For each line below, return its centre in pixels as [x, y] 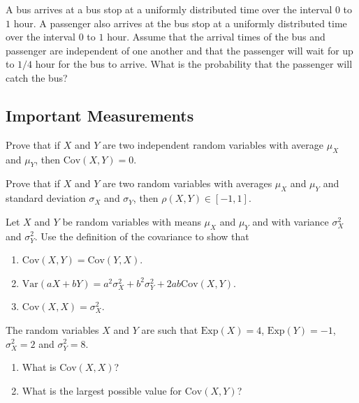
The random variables [52, 329]
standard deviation [46, 198]
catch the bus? [37, 77]
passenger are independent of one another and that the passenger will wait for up [179, 50]
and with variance [291, 221]
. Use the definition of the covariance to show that [142, 236]
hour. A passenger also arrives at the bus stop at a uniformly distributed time [180, 23]
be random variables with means [132, 221]
